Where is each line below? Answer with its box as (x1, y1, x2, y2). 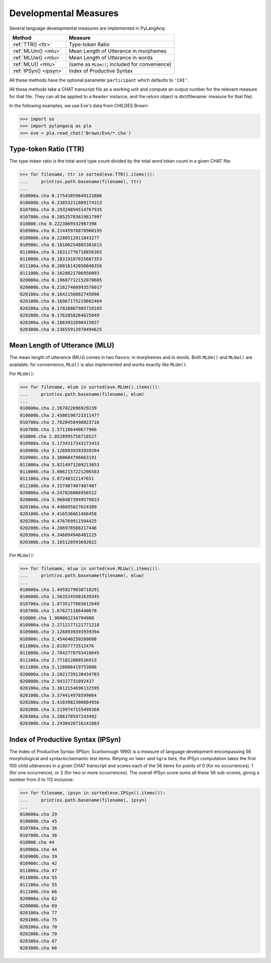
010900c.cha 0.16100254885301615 (20, 242, 102, 248)
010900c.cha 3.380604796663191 (20, 455, 97, 461)
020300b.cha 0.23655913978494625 (20, 326, 102, 332)
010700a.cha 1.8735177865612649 (20, 601, 100, 607)
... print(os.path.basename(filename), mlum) (20, 391, 145, 397)
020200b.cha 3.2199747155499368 (20, 706, 100, 712)
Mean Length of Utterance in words (68, 54, 153, 61)
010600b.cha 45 (20, 818, 57, 824)
